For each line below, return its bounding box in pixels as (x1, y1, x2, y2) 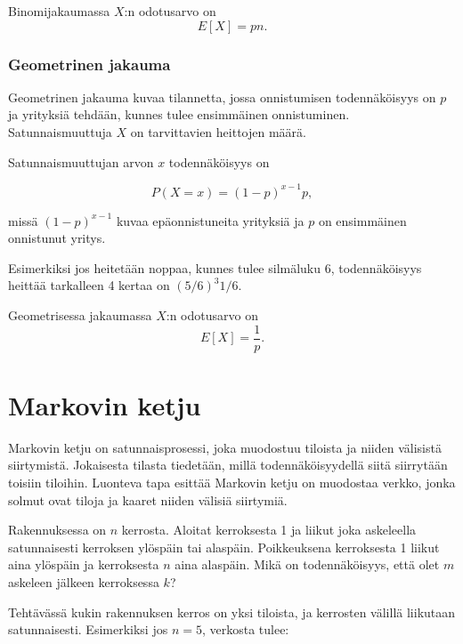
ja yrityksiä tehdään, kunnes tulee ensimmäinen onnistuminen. (8, 105, 350, 124)
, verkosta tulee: (201, 620, 289, 639)
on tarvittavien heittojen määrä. (130, 123, 306, 141)
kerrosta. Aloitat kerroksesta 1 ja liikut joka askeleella (121, 520, 417, 539)
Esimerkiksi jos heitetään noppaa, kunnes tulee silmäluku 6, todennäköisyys (8, 258, 422, 277)
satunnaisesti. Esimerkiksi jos (8, 620, 168, 639)
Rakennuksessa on (8, 520, 107, 539)
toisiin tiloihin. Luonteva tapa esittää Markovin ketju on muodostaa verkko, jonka (8, 473, 456, 492)
